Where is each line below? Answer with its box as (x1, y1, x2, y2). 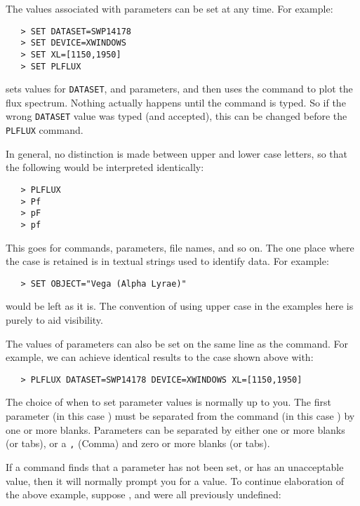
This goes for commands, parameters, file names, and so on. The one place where (6, 240, 354, 254)
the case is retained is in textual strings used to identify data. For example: (6, 254, 329, 268)
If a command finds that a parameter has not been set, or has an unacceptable (6, 459, 344, 474)
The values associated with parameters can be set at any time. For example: (6, 1, 333, 15)
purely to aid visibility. (6, 313, 103, 327)
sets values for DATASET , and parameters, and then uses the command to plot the (6, 81, 353, 96)
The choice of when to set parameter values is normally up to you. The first (6, 395, 331, 409)
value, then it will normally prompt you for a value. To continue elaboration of (6, 473, 345, 488)
